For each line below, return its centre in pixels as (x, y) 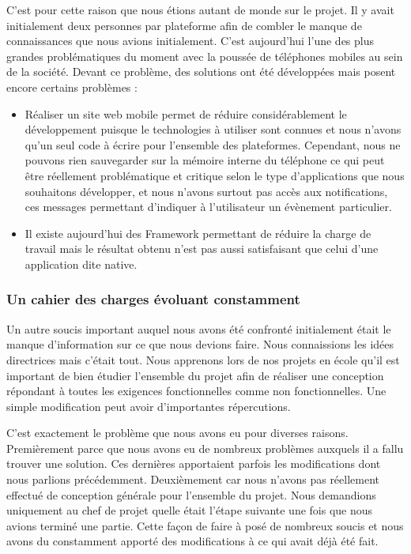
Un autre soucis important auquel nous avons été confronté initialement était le (199, 328)
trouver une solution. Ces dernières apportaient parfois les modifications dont (194, 464)
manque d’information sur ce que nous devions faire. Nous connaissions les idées (200, 344)
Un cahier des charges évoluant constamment (153, 299)
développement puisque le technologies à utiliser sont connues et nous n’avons (213, 129)
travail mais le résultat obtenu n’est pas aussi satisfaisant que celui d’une (202, 249)
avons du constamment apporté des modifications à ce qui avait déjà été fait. (192, 541)
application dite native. (81, 264)
